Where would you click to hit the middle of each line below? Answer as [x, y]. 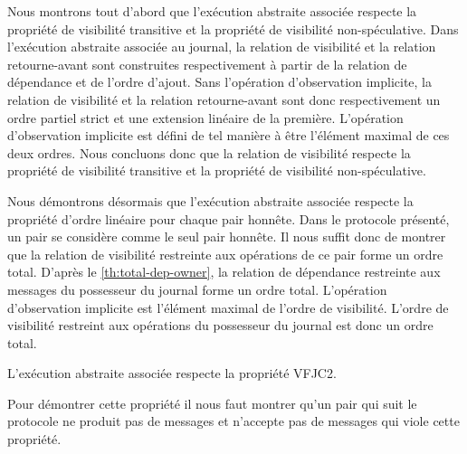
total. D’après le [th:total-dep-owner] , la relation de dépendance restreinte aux [224, 272]
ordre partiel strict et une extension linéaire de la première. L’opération [205, 117]
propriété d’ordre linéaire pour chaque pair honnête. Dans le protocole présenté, [229, 218]
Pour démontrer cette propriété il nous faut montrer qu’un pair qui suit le [212, 403]
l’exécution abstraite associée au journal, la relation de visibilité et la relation [222, 47]
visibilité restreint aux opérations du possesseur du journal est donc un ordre [220, 325]
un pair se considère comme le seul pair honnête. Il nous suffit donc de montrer [227, 236]
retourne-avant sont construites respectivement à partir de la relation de [207, 64]
